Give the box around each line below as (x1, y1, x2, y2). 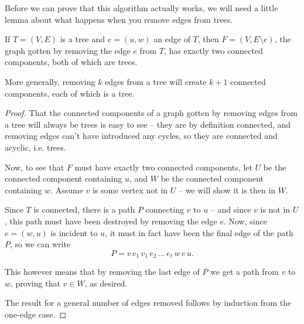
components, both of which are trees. (5, 56, 138, 68)
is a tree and (60, 33, 105, 45)
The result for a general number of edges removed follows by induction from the (5, 296, 292, 309)
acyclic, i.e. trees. (5, 141, 66, 153)
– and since (210, 203, 251, 216)
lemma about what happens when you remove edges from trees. (5, 13, 233, 25)
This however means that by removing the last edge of (5, 265, 200, 278)
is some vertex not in (92, 183, 168, 196)
